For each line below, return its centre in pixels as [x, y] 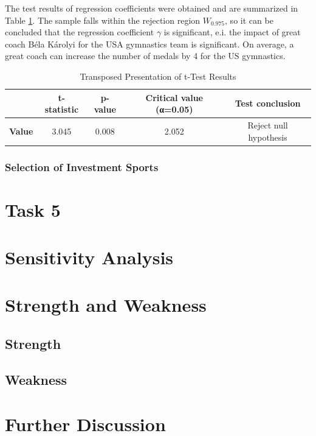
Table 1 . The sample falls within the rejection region [103, 20]
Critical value [174, 97]
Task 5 [33, 209]
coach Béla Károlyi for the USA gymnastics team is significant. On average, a [149, 44]
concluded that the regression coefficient [80, 32]
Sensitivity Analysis [89, 257]
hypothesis [268, 137]
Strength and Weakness [106, 305]
